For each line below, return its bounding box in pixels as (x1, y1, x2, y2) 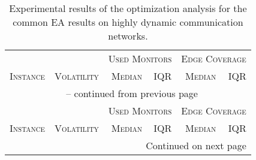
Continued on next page (146, 138, 246, 152)
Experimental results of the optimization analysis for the (9, 1, 247, 15)
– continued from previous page (66, 86, 198, 100)
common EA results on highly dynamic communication (13, 15, 243, 29)
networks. (108, 29, 148, 43)
